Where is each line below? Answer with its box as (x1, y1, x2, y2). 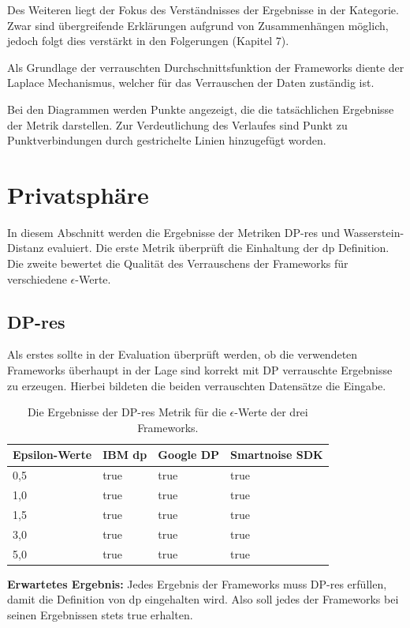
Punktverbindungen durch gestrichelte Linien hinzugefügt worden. (7, 132, 326, 149)
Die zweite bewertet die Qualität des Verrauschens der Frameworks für (7, 255, 348, 272)
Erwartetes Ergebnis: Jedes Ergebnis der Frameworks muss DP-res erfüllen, (7, 575, 387, 592)
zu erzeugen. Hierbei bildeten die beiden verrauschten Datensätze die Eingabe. (7, 377, 386, 393)
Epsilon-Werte (13, 446, 92, 463)
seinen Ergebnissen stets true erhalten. (7, 606, 193, 622)
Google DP (158, 446, 220, 463)
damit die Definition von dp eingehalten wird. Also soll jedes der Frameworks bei (7, 591, 399, 607)
